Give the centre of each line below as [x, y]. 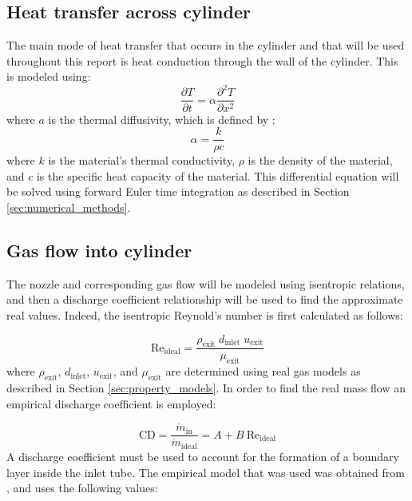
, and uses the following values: [82, 488]
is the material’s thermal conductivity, [142, 160]
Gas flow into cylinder [99, 250]
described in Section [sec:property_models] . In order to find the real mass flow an [206, 387]
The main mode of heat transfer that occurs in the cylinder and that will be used [206, 45]
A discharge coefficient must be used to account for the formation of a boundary [203, 456]
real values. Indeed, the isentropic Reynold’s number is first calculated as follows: [205, 314]
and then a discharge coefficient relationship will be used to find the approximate [205, 299]
